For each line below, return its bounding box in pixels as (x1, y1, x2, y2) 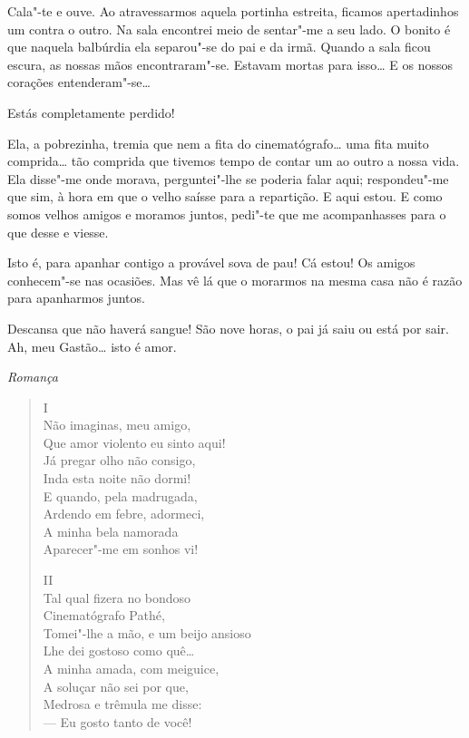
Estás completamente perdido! (7, 102, 175, 121)
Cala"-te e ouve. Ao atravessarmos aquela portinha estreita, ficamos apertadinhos (7, 2, 459, 20)
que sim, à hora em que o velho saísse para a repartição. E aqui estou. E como (7, 187, 443, 206)
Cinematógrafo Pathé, (43, 606, 165, 625)
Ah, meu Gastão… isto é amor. (7, 336, 177, 355)
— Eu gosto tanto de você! (43, 712, 192, 731)
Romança (7, 367, 58, 386)
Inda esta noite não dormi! (43, 469, 191, 488)
